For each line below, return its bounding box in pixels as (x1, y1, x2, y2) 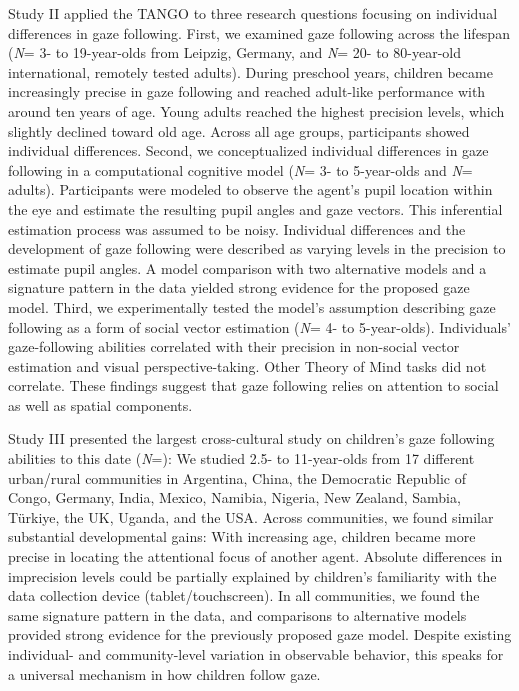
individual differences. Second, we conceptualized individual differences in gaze (8, 140, 489, 161)
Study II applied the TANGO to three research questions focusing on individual (8, 3, 498, 23)
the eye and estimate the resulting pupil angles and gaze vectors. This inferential (8, 198, 503, 219)
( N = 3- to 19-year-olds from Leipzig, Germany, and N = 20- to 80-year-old (8, 42, 461, 63)
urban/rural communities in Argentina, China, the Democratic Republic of (8, 467, 467, 488)
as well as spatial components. (8, 394, 193, 415)
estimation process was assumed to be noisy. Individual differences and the (8, 218, 466, 239)
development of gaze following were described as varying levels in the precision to (8, 238, 506, 259)
